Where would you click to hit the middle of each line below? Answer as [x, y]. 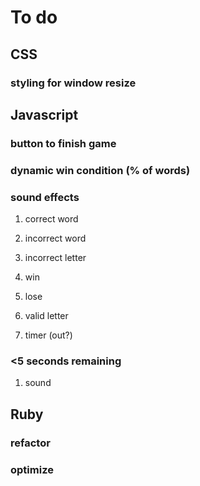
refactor [30, 443]
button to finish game [63, 143]
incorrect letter [55, 258]
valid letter [46, 316]
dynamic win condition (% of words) [100, 170]
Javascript [44, 114]
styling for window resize [73, 83]
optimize [32, 469]
